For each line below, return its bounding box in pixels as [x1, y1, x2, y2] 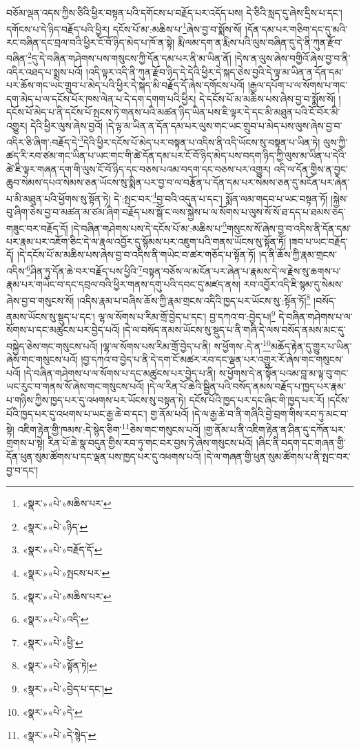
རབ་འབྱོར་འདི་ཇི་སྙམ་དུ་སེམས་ [243, 277, 344, 291]
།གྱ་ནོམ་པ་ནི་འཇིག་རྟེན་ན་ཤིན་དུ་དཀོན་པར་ [203, 422, 346, 436]
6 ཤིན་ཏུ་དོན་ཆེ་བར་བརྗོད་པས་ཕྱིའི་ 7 [26, 261, 143, 278]
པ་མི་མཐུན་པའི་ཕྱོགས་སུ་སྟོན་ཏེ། [6, 191, 111, 205]
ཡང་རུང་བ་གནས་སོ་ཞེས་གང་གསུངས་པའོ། [6, 379, 145, 393]
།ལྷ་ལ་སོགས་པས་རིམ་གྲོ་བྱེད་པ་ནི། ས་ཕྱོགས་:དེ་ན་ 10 [100, 336, 271, 353]
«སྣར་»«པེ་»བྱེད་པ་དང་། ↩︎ [22, 681, 112, 695]
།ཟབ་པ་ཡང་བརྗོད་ [289, 234, 348, 248]
